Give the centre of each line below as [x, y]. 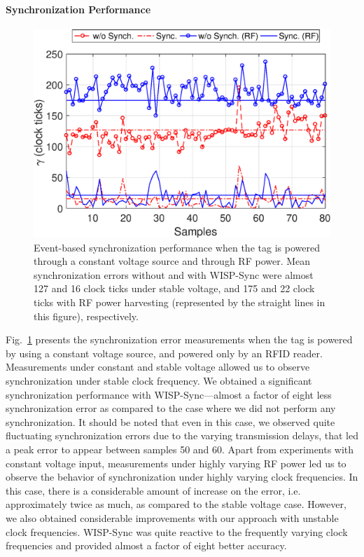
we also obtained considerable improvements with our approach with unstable [172, 517]
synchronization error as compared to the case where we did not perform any [171, 408]
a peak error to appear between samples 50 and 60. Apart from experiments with [180, 449]
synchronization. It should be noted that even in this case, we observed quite [170, 421]
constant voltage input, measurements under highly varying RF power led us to [176, 463]
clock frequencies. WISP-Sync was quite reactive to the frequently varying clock [177, 531]
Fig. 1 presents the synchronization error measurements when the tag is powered [179, 339]
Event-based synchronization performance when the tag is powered [177, 247]
